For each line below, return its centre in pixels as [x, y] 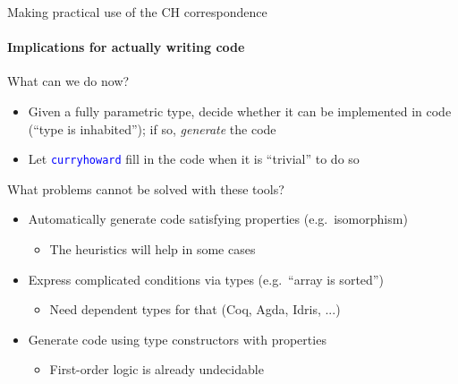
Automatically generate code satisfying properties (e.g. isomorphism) [218, 219]
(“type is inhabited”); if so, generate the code [152, 128]
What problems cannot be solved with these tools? [146, 188]
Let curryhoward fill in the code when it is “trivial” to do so [194, 159]
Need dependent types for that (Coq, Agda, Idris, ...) [195, 309]
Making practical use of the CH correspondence [137, 12]
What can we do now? [68, 81]
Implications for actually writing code [126, 47]
